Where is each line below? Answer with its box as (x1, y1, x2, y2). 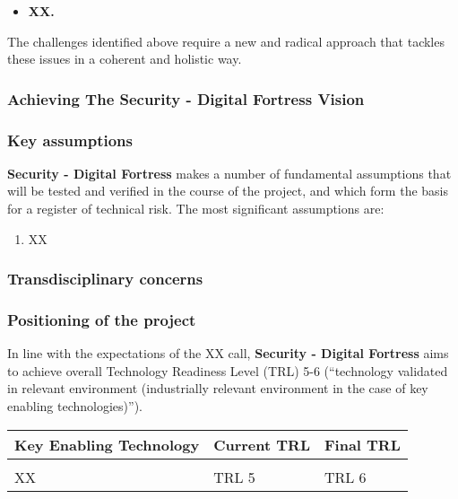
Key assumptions (7, 128, 133, 151)
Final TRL (324, 433, 401, 455)
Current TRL (213, 433, 310, 455)
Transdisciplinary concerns (7, 267, 203, 290)
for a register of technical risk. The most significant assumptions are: (7, 199, 385, 218)
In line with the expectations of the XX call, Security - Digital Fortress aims (7, 344, 449, 363)
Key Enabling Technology (14, 433, 200, 455)
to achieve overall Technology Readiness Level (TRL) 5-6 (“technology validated (7, 361, 448, 380)
